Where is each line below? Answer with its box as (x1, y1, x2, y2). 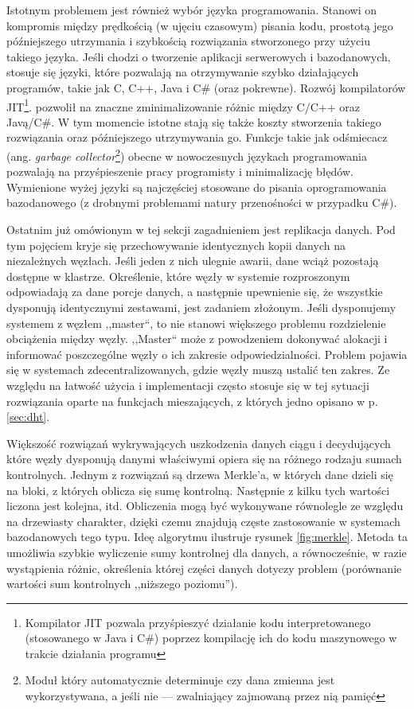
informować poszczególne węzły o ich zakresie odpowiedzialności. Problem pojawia (6, 345, 408, 362)
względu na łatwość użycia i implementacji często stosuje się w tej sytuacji (6, 376, 369, 393)
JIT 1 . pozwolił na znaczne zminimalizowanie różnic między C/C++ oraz (6, 95, 360, 115)
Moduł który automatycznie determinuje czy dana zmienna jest (25, 672, 335, 688)
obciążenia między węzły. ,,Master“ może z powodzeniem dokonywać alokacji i (6, 330, 388, 347)
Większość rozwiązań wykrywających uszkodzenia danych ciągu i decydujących (6, 434, 391, 451)
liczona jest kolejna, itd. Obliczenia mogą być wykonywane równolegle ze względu (6, 497, 404, 514)
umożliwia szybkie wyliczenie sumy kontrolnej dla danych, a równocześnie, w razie (6, 543, 407, 560)
